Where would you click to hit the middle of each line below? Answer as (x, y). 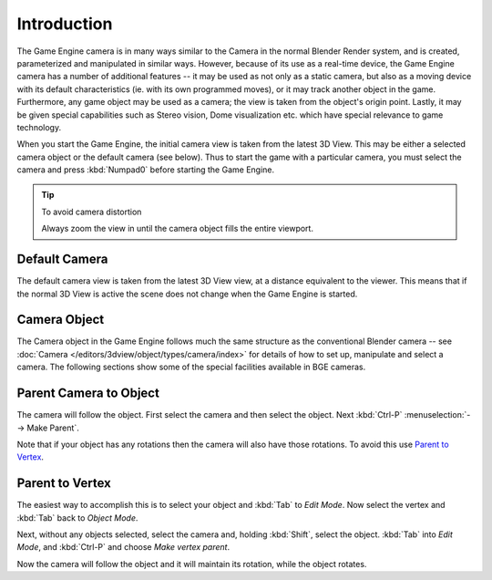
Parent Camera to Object (88, 394)
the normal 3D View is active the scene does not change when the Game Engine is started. (187, 294)
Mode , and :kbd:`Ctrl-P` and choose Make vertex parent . (123, 547)
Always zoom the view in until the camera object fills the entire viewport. (178, 229)
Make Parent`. (53, 428)
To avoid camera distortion (92, 212)
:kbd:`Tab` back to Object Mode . (77, 518)
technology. (39, 127)
